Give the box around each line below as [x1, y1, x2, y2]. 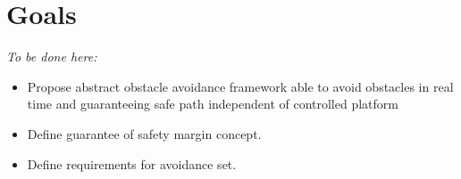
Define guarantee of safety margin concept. [27, 124, 262, 142]
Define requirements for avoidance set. [27, 154, 237, 173]
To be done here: [6, 47, 97, 66]
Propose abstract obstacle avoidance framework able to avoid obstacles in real [27, 77, 454, 95]
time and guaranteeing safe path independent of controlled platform [27, 94, 398, 113]
